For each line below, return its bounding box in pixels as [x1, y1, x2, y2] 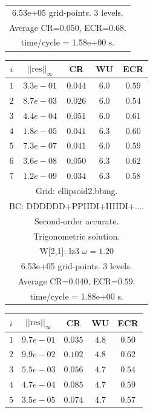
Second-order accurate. [34, 214, 119, 227]
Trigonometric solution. [33, 229, 120, 242]
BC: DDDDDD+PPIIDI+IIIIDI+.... [9, 199, 145, 212]
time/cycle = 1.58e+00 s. [21, 36, 115, 49]
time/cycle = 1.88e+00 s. [30, 289, 123, 302]
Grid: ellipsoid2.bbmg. [35, 184, 118, 196]
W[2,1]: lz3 [39, 244, 80, 257]
